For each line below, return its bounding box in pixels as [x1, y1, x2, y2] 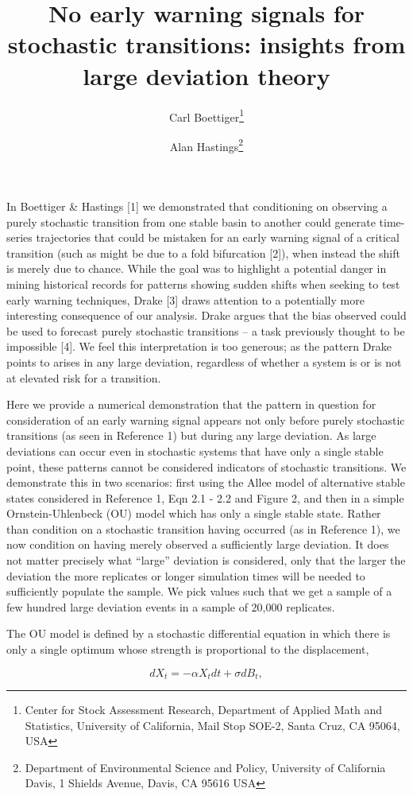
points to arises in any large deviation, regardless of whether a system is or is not [6, 353, 402, 370]
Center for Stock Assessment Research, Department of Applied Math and [25, 701, 383, 718]
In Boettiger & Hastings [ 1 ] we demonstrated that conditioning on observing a [6, 198, 388, 214]
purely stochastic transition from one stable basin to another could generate [6, 213, 376, 230]
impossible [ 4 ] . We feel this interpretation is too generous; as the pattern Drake [6, 338, 392, 355]
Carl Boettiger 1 [168, 106, 244, 125]
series [6, 229, 33, 246]
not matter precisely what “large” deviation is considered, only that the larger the [6, 552, 406, 569]
